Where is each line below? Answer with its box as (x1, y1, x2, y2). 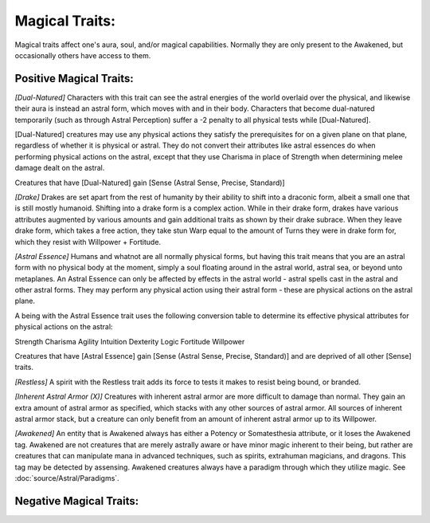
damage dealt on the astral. (14, 163, 105, 173)
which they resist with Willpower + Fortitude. (14, 237, 162, 246)
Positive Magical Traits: (14, 72, 135, 85)
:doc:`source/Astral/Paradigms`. (14, 473, 119, 482)
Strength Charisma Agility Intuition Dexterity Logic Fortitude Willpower (14, 336, 245, 346)
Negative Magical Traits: (14, 494, 139, 508)
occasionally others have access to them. (14, 50, 151, 60)
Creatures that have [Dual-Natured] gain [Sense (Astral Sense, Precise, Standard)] (14, 178, 286, 187)
